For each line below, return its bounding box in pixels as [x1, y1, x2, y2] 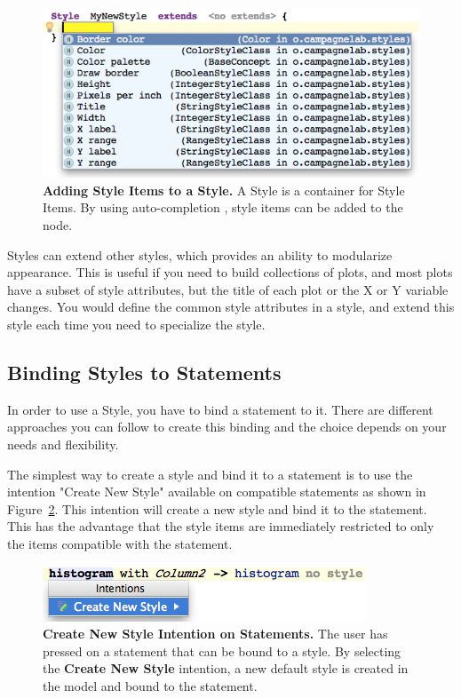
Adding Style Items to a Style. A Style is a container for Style [43, 180, 405, 199]
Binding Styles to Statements [7, 358, 282, 385]
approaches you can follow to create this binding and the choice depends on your [7, 417, 447, 436]
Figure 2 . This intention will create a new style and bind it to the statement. [7, 499, 427, 518]
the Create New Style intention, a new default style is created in [43, 659, 409, 678]
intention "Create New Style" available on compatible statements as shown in [7, 482, 426, 501]
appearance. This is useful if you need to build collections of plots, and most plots [7, 263, 453, 282]
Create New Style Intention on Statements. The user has [43, 624, 388, 643]
